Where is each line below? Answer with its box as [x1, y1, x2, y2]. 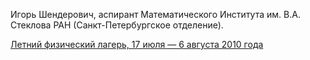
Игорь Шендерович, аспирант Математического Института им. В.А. [10, 9, 301, 20]
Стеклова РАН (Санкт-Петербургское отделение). [10, 19, 224, 31]
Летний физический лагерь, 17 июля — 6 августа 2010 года [10, 39, 264, 50]
